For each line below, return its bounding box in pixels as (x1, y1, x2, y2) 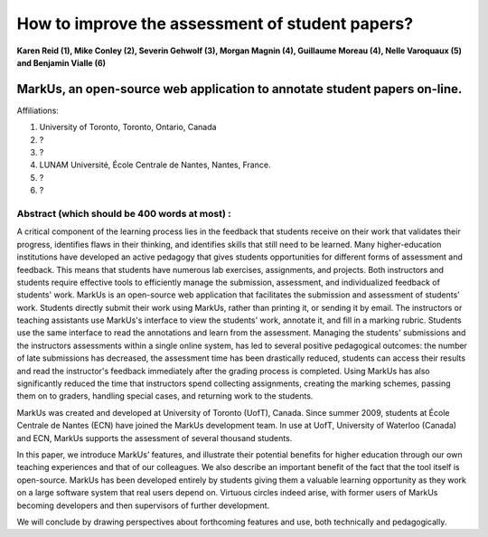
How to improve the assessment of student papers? (16, 14, 414, 33)
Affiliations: (16, 105, 59, 116)
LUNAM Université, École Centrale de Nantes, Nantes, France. (39, 159, 271, 171)
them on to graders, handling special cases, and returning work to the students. (16, 391, 314, 401)
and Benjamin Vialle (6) (16, 57, 107, 68)
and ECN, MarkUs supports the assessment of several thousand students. (16, 432, 293, 443)
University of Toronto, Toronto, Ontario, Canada (39, 122, 217, 133)
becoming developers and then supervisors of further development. (16, 500, 270, 511)
